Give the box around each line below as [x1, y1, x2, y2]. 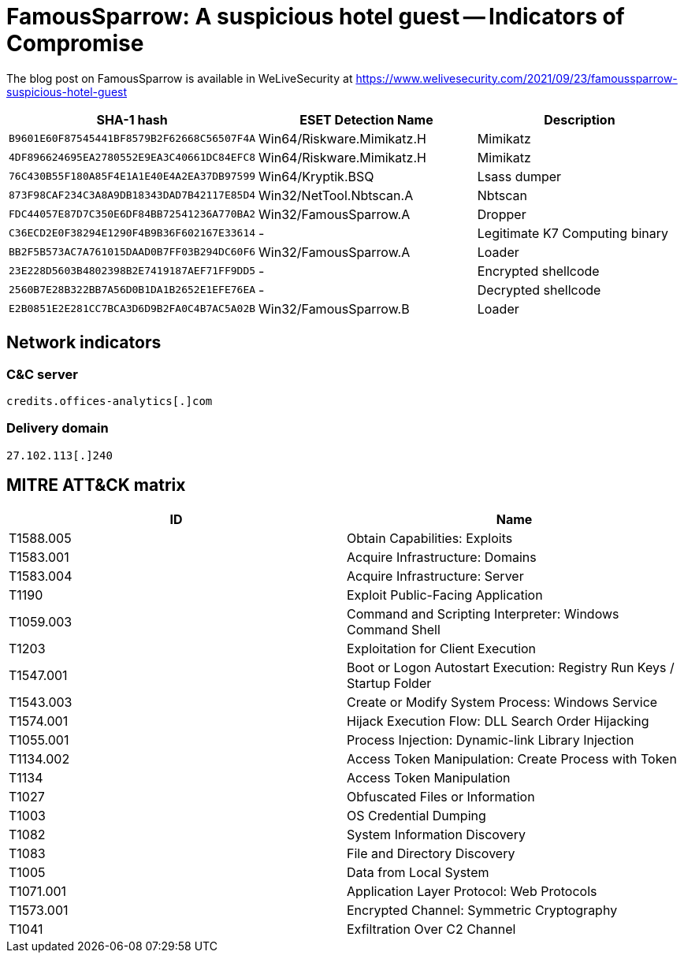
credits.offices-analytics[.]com [6, 394, 213, 407]
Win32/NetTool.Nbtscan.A [258, 187, 414, 203]
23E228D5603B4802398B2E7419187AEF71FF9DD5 [9, 265, 256, 277]
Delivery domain [6, 420, 109, 437]
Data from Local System [347, 864, 489, 880]
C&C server [6, 366, 78, 382]
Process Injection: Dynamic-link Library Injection [347, 731, 634, 748]
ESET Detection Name [299, 111, 433, 128]
